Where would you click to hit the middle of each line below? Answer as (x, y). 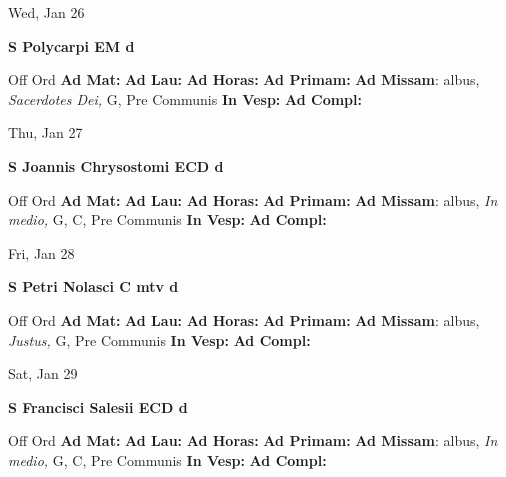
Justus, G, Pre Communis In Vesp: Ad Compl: (159, 339)
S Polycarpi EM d (71, 45)
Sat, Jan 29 (43, 373)
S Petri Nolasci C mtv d (93, 286)
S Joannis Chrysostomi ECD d (116, 165)
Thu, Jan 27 (45, 132)
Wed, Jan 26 (46, 12)
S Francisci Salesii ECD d (98, 406)
